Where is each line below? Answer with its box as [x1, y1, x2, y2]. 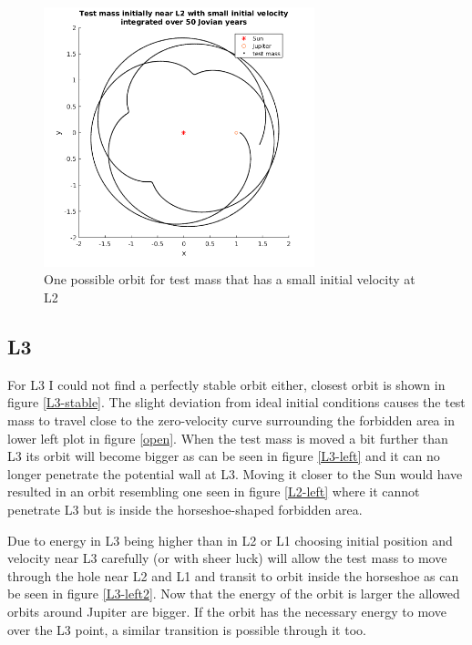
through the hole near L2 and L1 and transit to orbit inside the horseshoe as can [7, 566, 459, 585]
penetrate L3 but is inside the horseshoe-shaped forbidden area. [7, 499, 363, 518]
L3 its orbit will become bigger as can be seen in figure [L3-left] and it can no [7, 446, 440, 466]
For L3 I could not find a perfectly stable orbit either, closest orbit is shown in [7, 374, 446, 394]
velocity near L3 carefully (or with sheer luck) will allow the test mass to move [7, 548, 447, 568]
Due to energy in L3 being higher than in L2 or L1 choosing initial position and [7, 530, 453, 549]
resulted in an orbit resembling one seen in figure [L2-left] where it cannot [7, 482, 420, 501]
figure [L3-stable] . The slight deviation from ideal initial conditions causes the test [7, 393, 466, 412]
